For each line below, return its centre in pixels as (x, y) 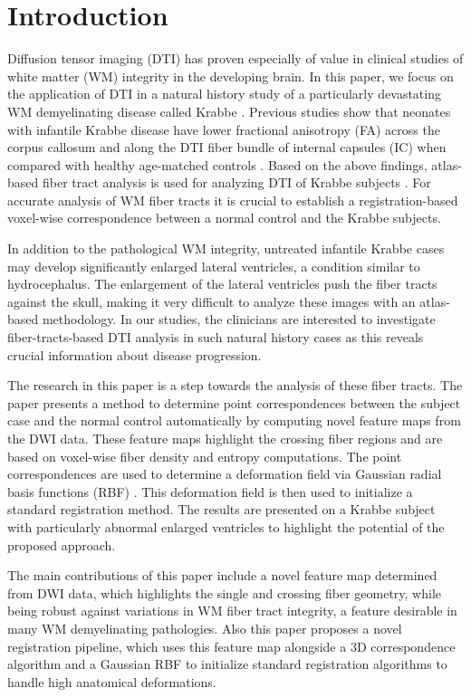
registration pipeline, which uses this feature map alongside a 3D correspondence (231, 646)
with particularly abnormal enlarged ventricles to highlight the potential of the (226, 526)
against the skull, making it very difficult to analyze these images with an (211, 301)
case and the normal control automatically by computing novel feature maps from (234, 420)
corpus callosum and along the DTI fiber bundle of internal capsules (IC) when (227, 147)
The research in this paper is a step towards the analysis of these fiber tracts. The (235, 385)
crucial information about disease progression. (135, 354)
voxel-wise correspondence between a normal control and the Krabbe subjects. (224, 218)
